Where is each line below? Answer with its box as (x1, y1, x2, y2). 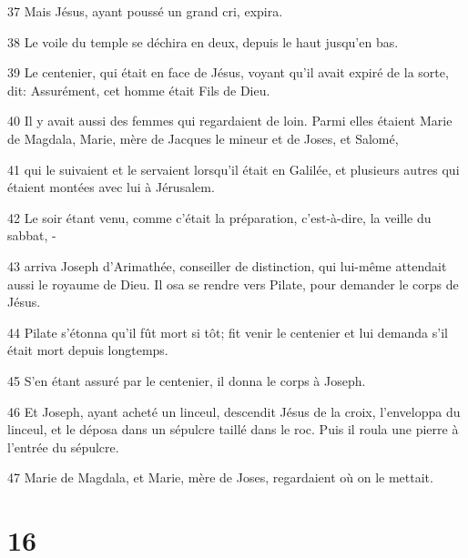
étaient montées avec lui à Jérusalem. (7, 178, 215, 197)
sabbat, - (7, 226, 56, 245)
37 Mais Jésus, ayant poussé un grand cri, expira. (7, 2, 283, 20)
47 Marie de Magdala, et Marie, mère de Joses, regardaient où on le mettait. (7, 468, 433, 487)
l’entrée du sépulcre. (7, 437, 119, 456)
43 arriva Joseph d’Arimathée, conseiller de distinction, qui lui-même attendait (7, 256, 447, 275)
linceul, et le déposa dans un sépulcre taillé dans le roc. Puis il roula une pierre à (7, 420, 459, 439)
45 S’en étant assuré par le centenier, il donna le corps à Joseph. (7, 370, 366, 390)
